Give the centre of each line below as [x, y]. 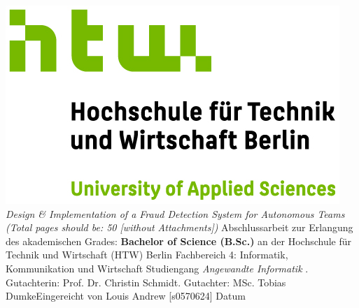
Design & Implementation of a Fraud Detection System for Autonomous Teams [175, 213]
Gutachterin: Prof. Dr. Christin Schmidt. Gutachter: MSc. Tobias [146, 282]
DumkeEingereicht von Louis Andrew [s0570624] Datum [126, 296]
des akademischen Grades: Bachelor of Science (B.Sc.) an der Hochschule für [179, 241]
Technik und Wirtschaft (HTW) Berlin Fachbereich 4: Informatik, [147, 255]
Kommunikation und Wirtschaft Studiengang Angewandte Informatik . [157, 268]
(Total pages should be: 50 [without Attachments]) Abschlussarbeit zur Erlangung [179, 227]
